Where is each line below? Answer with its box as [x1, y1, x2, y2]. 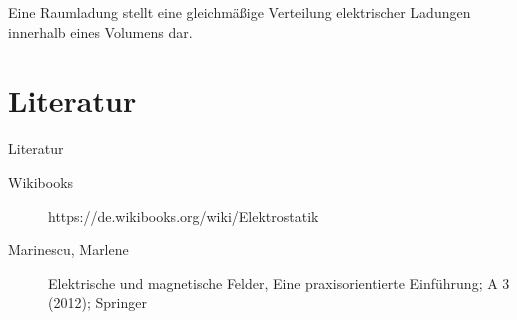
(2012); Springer [48, 292, 147, 313]
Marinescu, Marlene [8, 239, 129, 260]
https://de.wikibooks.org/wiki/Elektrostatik [48, 205, 319, 226]
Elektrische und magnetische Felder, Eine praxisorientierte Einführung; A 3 [48, 272, 510, 293]
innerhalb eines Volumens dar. [8, 21, 193, 42]
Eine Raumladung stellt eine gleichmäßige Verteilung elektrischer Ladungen [8, 2, 471, 22]
